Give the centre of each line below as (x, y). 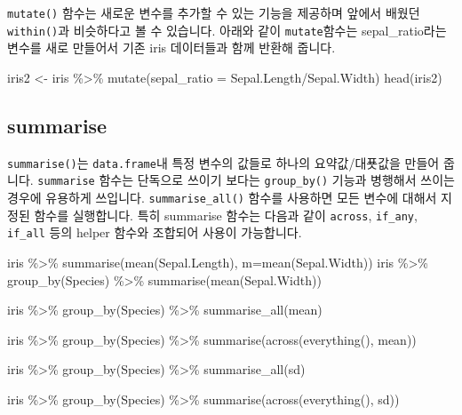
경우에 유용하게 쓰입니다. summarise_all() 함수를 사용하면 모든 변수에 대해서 (222, 198)
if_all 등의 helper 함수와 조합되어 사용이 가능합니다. (155, 232)
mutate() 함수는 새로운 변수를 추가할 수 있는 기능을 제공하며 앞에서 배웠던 (214, 12)
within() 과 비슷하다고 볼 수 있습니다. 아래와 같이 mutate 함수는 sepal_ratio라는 (227, 30)
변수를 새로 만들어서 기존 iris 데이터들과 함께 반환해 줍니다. (171, 48)
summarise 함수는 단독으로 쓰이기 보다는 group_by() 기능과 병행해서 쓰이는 (246, 180)
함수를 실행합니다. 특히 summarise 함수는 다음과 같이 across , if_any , (226, 215)
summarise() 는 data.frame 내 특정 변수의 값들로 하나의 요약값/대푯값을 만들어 (223, 162)
